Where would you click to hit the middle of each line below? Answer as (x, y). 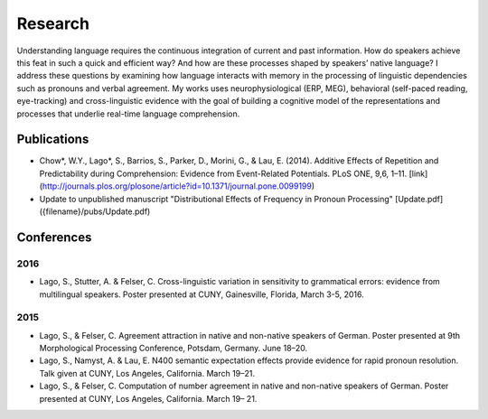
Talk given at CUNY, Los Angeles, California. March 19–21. (147, 373)
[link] (418, 173)
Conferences (54, 237)
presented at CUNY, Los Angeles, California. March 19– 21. (148, 398)
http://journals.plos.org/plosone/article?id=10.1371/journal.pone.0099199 (177, 186)
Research (53, 23)
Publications (53, 140)
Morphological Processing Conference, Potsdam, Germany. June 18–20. (174, 349)
